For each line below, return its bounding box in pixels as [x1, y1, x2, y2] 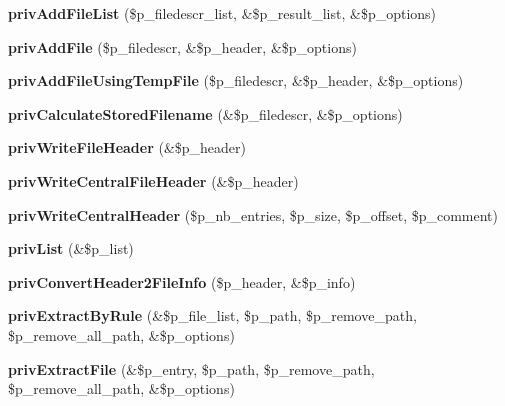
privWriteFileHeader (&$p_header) [8, 137, 247, 158]
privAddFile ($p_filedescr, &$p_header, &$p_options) [8, 36, 357, 57]
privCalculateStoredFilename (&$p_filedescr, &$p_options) [8, 103, 403, 124]
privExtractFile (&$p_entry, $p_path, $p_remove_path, [8, 358, 375, 379]
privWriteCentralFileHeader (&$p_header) [8, 170, 299, 191]
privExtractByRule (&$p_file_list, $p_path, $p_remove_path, [8, 305, 417, 326]
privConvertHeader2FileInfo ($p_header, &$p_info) [8, 271, 356, 292]
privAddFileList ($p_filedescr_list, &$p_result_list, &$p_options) [8, 3, 437, 23]
